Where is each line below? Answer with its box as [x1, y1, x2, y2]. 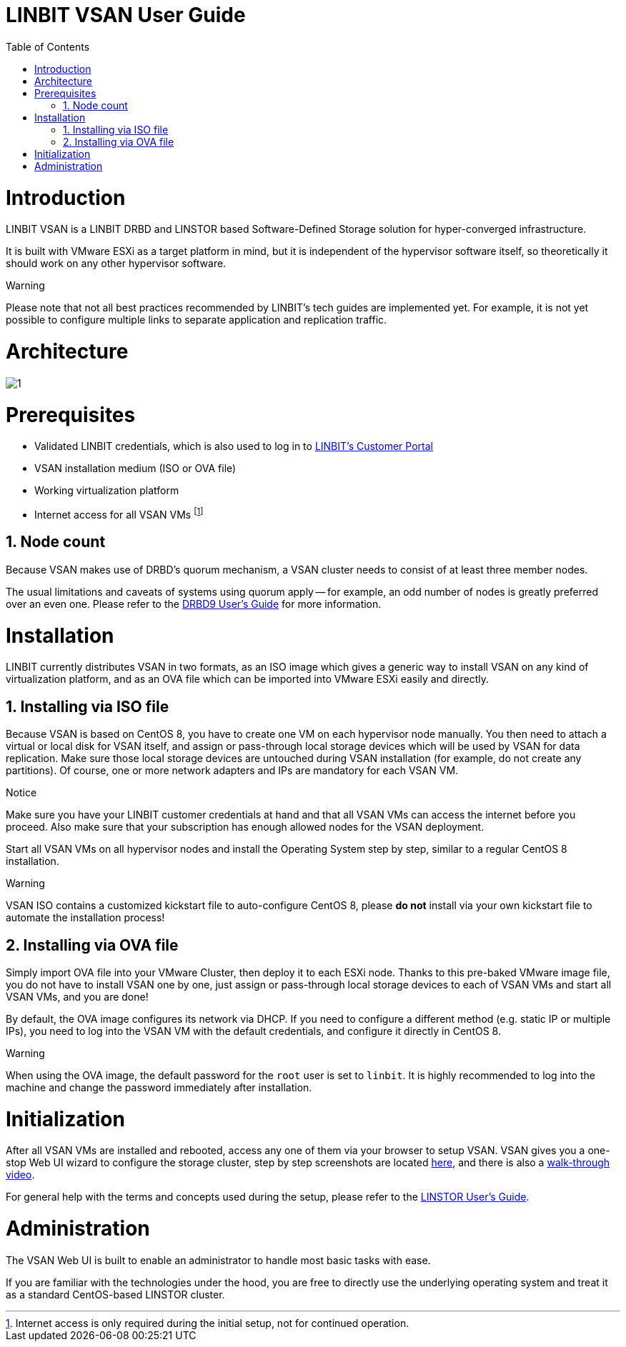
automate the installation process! [6, 911, 165, 924]
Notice [6, 786, 37, 799]
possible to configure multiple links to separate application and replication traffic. [6, 314, 387, 326]
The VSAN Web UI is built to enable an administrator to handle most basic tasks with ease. [6, 1253, 431, 1266]
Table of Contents [6, 40, 90, 53]
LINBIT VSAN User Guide [6, 3, 246, 27]
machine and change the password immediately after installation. [6, 1081, 312, 1093]
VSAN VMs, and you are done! [6, 990, 149, 1003]
